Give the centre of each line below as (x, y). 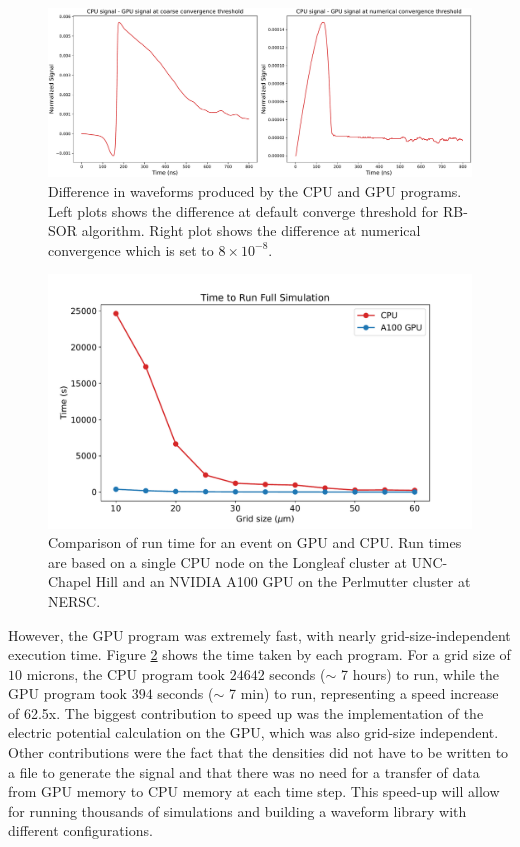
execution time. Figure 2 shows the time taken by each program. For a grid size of (259, 654)
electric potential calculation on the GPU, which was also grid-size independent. (253, 732)
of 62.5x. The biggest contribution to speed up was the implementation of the (246, 712)
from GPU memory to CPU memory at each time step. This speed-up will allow (254, 791)
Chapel (70, 581)
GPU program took (67, 693)
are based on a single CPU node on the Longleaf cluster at (227, 561)
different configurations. (80, 830)
